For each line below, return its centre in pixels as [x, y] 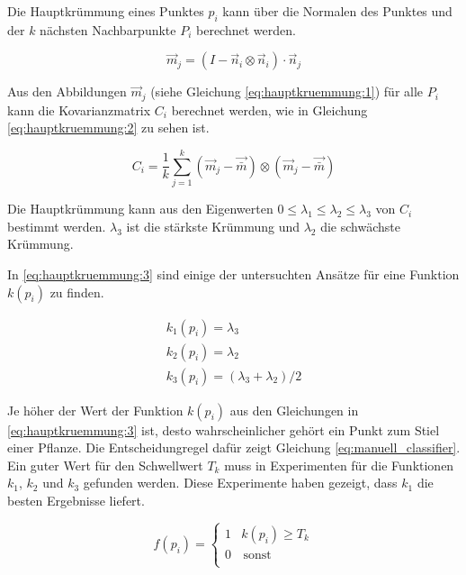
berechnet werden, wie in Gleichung [269, 110]
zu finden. [77, 292]
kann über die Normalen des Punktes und [337, 11]
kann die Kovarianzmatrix [79, 110]
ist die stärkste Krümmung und [213, 226]
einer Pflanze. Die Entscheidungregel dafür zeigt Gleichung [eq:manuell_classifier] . [234, 447]
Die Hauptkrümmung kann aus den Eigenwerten [140, 209]
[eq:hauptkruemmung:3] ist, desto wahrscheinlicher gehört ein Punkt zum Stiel [224, 429]
